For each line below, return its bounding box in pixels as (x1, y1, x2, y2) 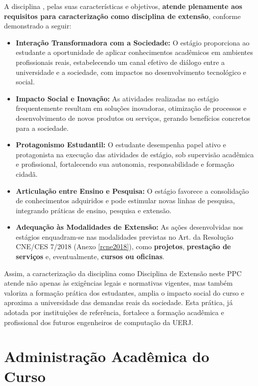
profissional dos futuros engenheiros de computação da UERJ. (4, 317, 194, 327)
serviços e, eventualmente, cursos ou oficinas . (15, 251, 165, 262)
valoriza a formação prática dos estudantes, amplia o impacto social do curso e (4, 287, 245, 298)
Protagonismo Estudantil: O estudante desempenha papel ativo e (15, 139, 226, 150)
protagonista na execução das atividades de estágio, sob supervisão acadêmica (15, 149, 254, 159)
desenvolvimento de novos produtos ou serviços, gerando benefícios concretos (15, 112, 251, 123)
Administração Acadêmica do (4, 346, 210, 367)
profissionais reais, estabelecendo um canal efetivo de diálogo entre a (15, 56, 225, 67)
